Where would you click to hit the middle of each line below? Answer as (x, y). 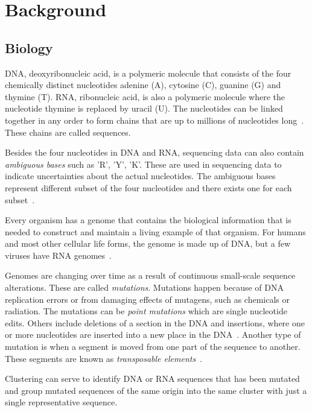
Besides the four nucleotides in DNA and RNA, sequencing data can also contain (154, 152)
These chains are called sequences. (68, 132)
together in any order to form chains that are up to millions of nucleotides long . (154, 120)
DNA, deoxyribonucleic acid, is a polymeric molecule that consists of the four (148, 73)
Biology (29, 47)
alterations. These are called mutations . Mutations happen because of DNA (144, 287)
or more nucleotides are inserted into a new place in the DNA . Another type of (153, 334)
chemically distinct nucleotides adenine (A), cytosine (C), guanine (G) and (143, 85)
